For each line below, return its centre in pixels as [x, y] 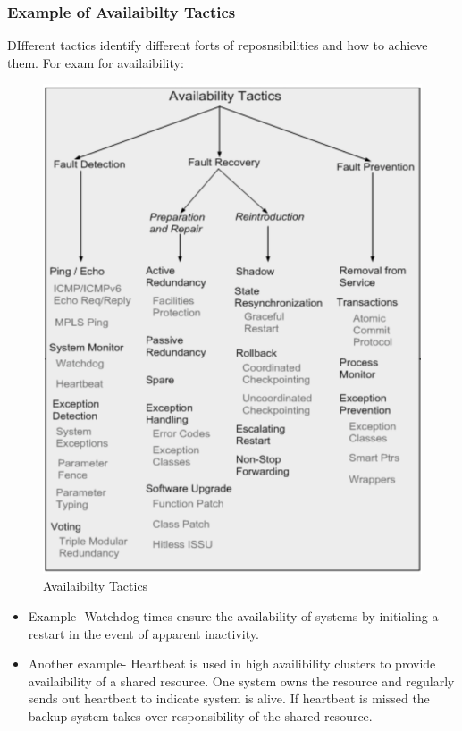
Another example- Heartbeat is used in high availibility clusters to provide [232, 664]
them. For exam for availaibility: [96, 62]
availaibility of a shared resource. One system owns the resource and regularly [241, 681]
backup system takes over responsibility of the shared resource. [200, 716]
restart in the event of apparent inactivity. [143, 633]
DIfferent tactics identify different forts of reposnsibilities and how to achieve [218, 45]
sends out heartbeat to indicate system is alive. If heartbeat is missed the [229, 698]
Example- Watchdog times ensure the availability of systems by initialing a [233, 616]
